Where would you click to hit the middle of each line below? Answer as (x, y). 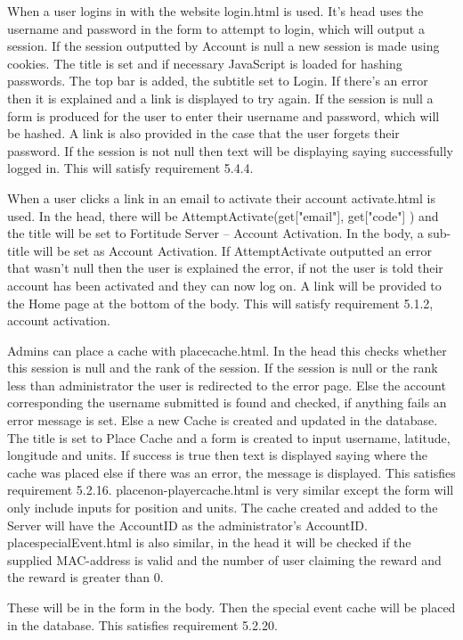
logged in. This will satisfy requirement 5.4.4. (130, 168)
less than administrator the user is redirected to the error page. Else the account (227, 385)
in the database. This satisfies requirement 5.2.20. (142, 624)
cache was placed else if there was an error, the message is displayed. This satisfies (231, 472)
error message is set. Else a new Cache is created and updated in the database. (223, 420)
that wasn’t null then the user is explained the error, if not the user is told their (225, 268)
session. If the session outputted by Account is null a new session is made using (223, 46)
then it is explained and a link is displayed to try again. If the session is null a (220, 98)
